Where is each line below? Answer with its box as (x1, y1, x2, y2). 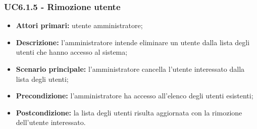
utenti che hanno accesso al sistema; (16, 47, 128, 57)
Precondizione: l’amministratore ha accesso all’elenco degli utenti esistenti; (16, 90, 253, 101)
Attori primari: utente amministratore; (16, 20, 143, 31)
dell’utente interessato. (16, 117, 86, 127)
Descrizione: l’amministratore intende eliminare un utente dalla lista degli (16, 37, 250, 47)
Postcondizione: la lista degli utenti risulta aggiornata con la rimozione (16, 107, 242, 117)
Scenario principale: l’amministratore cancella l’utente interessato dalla (16, 64, 245, 74)
